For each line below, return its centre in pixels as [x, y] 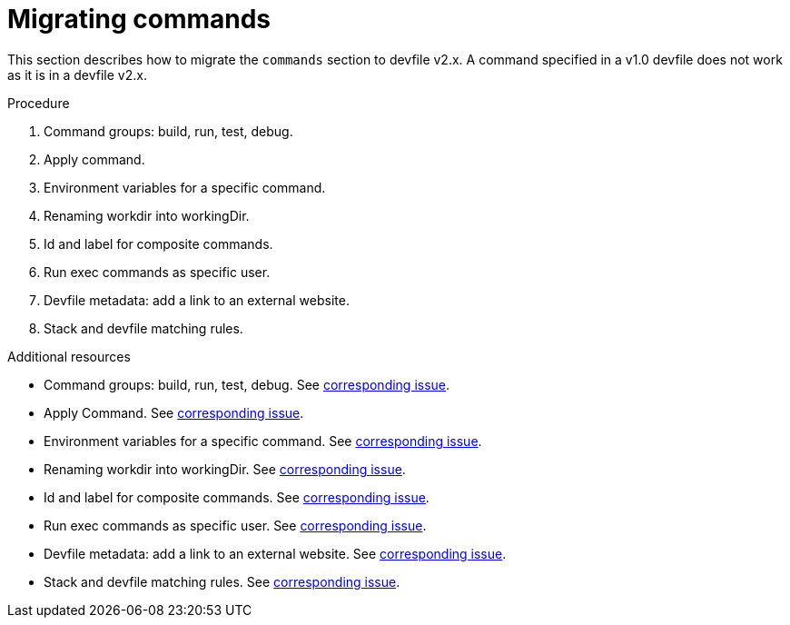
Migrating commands [139, 19]
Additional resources [69, 356]
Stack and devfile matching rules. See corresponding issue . [222, 581]
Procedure [39, 103]
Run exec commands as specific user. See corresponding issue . [235, 525]
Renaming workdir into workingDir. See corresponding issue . [225, 469]
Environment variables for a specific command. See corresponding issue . [263, 441]
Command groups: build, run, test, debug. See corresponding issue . [247, 384]
